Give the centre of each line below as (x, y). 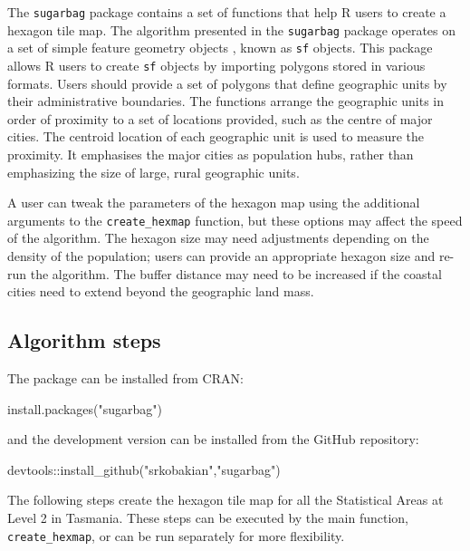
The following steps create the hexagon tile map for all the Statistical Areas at (225, 500)
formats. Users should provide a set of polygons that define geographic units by (227, 83)
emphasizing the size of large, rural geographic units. (153, 172)
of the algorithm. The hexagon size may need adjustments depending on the (218, 238)
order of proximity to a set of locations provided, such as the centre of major (220, 118)
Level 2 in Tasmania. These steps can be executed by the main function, (208, 517)
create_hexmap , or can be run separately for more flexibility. (176, 535)
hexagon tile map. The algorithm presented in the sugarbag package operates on (232, 29)
